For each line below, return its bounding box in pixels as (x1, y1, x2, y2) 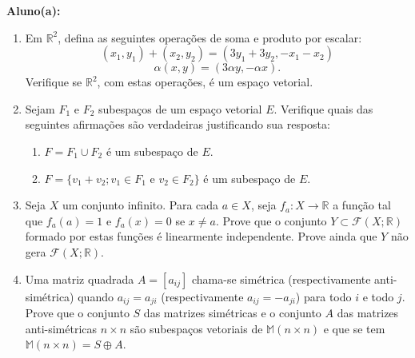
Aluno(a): (6, 2, 61, 18)
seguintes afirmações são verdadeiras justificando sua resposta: (25, 116, 330, 133)
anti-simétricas (25, 320, 98, 336)
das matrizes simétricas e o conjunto (143, 304, 321, 320)
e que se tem (323, 320, 385, 336)
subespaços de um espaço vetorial (98, 100, 262, 117)
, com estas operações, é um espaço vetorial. (97, 74, 313, 90)
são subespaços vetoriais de (130, 320, 263, 336)
